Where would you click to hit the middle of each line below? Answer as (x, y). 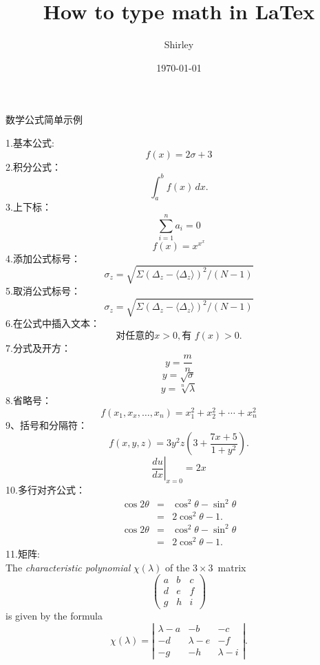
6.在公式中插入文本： (53, 323)
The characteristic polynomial (68, 567)
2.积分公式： (33, 166)
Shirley (179, 44)
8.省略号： (29, 400)
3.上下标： (29, 207)
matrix (232, 567)
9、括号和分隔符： (46, 424)
